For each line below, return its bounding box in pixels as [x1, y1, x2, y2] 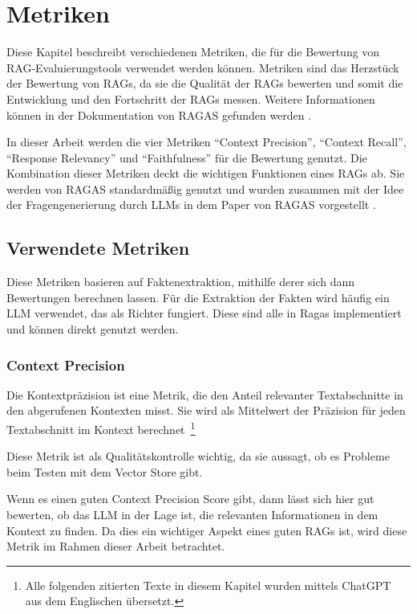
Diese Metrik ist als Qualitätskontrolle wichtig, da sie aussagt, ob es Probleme [6, 448, 390, 465]
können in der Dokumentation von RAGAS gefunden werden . [6, 106, 312, 123]
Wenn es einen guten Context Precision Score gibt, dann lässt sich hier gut [6, 490, 374, 507]
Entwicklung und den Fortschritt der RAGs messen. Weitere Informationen [6, 90, 375, 107]
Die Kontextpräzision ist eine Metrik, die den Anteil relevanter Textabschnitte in [6, 386, 403, 403]
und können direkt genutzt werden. [6, 321, 179, 338]
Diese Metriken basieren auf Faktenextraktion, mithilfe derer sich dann [6, 273, 355, 290]
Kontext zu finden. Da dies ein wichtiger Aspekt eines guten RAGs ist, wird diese [6, 522, 407, 538]
